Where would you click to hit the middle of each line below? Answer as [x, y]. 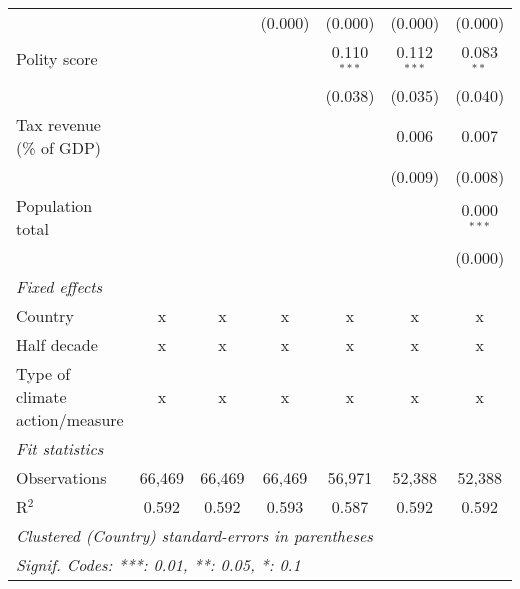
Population [54, 205]
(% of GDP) [59, 147]
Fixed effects [59, 286]
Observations [61, 477]
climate [41, 396]
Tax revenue [58, 124]
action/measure [70, 419]
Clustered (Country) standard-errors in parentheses [194, 535]
